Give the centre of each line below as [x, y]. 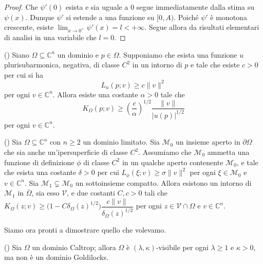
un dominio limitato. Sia [121, 142]
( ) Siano [17, 54]
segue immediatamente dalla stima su [195, 7]
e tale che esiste [215, 65]
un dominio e [78, 54]
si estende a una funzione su [110, 17]
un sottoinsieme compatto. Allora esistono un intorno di [163, 182]
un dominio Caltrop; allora [74, 247]
